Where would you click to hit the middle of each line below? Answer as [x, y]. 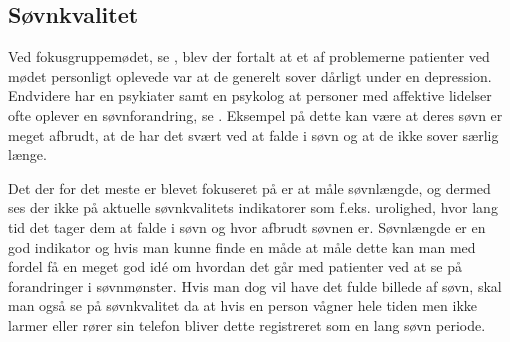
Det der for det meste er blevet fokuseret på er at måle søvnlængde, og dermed [249, 187]
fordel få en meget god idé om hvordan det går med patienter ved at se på [235, 266]
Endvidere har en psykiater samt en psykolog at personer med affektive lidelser [250, 95]
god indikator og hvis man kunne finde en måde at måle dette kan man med [242, 246]
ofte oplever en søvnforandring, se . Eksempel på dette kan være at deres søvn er [255, 114]
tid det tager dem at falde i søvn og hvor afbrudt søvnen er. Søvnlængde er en [247, 226]
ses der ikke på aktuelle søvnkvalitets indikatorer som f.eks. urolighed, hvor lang [253, 207]
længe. [27, 154]
